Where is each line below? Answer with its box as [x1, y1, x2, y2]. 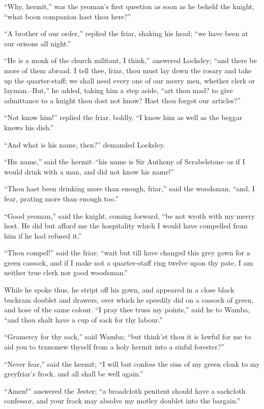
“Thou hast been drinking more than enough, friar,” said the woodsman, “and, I [4, 183, 255, 194]
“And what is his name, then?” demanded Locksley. [4, 139, 165, 150]
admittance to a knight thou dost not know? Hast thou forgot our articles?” [4, 95, 241, 105]
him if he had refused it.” [4, 230, 82, 241]
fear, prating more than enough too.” [4, 193, 119, 203]
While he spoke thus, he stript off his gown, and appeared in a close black [4, 284, 234, 295]
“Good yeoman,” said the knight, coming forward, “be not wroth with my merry [4, 210, 255, 221]
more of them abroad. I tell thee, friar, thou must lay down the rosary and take [4, 65, 252, 75]
